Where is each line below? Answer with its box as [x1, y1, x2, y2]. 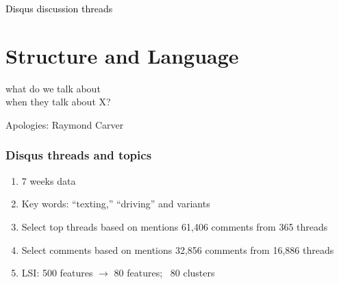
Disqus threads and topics [5, 146, 152, 164]
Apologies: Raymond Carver [5, 117, 124, 131]
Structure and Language [5, 41, 239, 69]
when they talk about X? [5, 94, 111, 109]
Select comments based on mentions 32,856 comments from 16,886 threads [21, 242, 334, 257]
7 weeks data [21, 173, 76, 188]
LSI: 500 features [21, 266, 93, 280]
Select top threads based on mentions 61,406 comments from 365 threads [21, 219, 328, 233]
